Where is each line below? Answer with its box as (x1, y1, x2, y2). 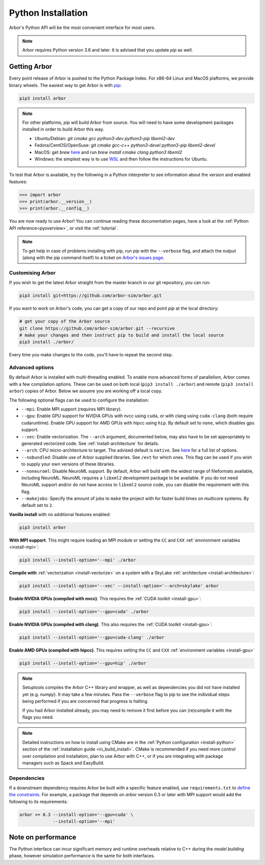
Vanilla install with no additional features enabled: (9, 511, 111, 517)
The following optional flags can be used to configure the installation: (9, 397, 149, 403)
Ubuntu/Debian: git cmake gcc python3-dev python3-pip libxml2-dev (34, 135, 175, 141)
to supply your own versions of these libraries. (21, 461, 115, 467)
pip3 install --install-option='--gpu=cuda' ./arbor (19, 609, 149, 614)
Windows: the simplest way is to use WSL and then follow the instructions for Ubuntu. (34, 156, 208, 162)
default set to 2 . (21, 502, 53, 508)
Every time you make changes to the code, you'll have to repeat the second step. (9, 352, 173, 358)
